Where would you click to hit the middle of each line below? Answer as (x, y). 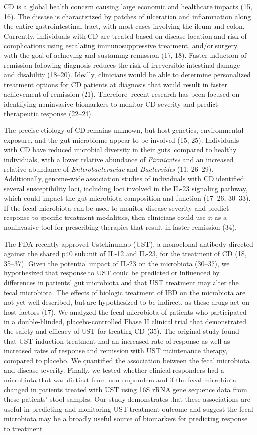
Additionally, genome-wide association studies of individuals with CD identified (124, 179)
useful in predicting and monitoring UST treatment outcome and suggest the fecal (128, 408)
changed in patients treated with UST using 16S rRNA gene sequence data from (126, 389)
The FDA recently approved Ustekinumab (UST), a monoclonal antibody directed (128, 244)
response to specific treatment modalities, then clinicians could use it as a (115, 217)
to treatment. (24, 428)
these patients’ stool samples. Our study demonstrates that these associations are (127, 399)
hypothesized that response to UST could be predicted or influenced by (112, 273)
